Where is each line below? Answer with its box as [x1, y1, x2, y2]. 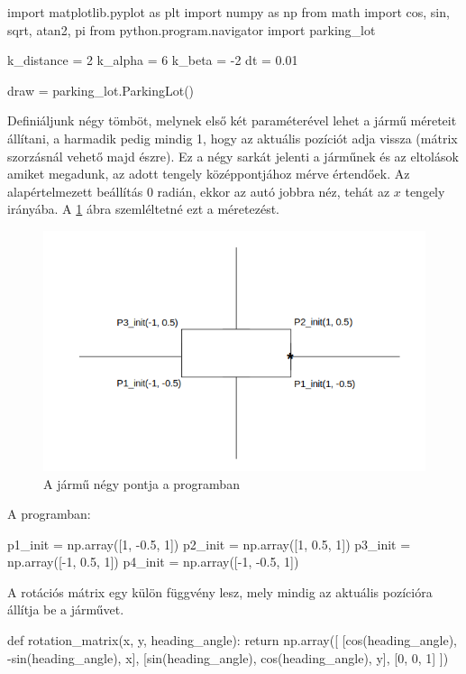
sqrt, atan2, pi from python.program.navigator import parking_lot [7, 20, 376, 39]
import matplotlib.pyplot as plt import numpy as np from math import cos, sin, [7, 3, 450, 21]
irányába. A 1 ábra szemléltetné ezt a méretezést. [7, 199, 279, 218]
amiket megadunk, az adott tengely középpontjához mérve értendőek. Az [7, 164, 410, 183]
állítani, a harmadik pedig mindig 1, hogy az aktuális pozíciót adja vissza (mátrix [7, 128, 458, 147]
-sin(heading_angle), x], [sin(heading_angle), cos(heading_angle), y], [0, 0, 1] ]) [7, 648, 449, 667]
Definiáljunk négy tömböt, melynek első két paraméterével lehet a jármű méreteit [7, 111, 457, 130]
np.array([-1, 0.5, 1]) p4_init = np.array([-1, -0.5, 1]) [7, 552, 299, 571]
